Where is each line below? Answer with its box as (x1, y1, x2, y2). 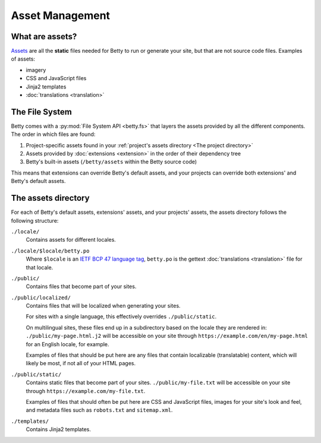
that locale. (26, 264, 53, 271)
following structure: (11, 217, 59, 224)
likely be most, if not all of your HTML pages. (26, 360, 136, 367)
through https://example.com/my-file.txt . (26, 387, 146, 394)
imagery (26, 66, 46, 74)
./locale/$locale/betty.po (11, 247, 90, 254)
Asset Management (11, 9, 110, 22)
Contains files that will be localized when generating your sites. (26, 302, 181, 309)
